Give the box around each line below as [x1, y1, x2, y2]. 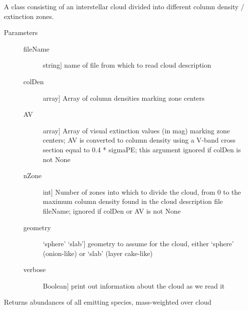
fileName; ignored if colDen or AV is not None [43, 205, 181, 216]
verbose [23, 264, 46, 274]
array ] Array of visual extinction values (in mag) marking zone [43, 125, 230, 135]
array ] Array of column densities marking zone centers [43, 92, 205, 103]
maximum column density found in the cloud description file [43, 196, 223, 206]
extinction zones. [4, 11, 54, 21]
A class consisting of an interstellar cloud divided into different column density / [4, 1, 245, 11]
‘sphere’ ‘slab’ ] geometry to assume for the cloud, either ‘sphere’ [43, 238, 234, 249]
